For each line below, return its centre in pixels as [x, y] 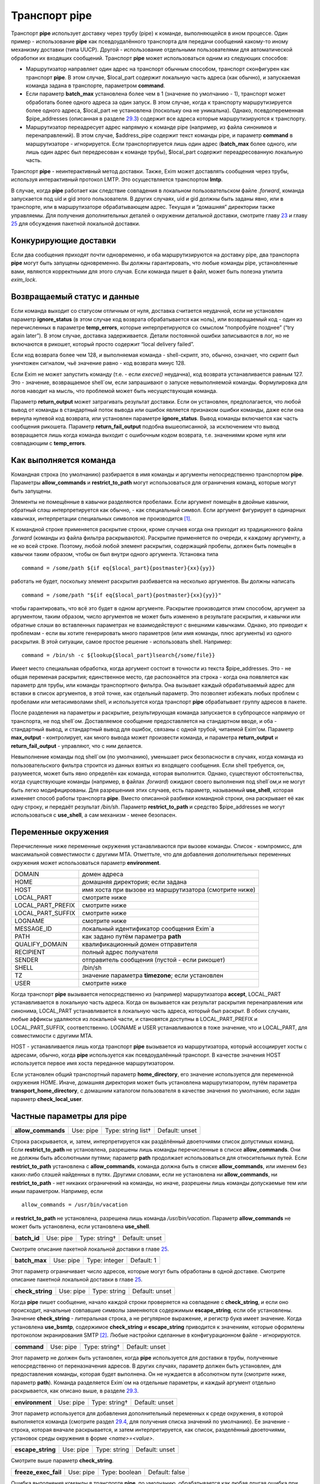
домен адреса [103, 874]
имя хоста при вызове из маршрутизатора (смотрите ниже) [169, 890]
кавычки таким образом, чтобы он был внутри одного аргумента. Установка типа [115, 554]
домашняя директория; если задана [135, 882]
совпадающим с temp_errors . [49, 443]
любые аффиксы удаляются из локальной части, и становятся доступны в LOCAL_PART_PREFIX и [134, 1019]
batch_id [27, 1238]
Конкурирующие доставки [64, 240]
